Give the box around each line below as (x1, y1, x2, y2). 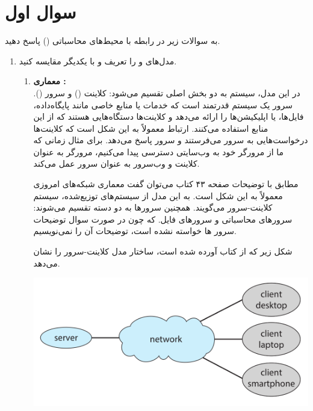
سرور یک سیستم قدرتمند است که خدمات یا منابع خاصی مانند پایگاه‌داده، (33, 98, 293, 111)
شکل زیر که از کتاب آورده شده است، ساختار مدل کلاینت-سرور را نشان (33, 245, 293, 258)
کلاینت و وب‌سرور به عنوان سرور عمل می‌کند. (33, 157, 200, 170)
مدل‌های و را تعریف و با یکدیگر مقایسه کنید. (19, 54, 177, 67)
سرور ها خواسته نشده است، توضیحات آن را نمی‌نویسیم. (33, 224, 237, 237)
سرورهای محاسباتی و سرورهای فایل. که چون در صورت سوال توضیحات (33, 212, 293, 225)
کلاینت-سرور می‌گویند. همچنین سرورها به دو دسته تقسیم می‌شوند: (33, 201, 273, 214)
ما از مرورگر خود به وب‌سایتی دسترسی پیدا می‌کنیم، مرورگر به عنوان (33, 145, 284, 158)
